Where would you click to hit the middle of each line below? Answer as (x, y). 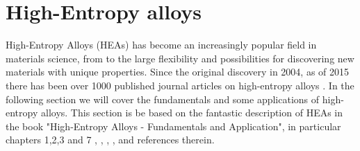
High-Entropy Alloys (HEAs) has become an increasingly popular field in (161, 45)
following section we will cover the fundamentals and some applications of (163, 99)
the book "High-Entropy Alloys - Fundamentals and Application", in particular (173, 126)
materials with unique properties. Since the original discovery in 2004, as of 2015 (178, 72)
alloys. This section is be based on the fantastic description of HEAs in (192, 113)
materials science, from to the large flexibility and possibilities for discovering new (180, 58)
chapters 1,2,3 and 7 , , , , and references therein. (110, 140)
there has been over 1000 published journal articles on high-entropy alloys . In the (180, 85)
